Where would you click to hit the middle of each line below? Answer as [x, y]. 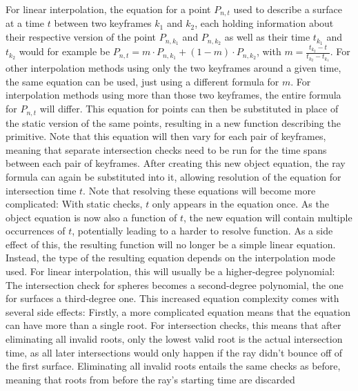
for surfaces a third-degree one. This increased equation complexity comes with [172, 298]
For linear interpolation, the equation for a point [108, 9]
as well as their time [267, 37]
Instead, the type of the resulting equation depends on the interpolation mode [170, 258]
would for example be [64, 51]
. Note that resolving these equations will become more [199, 190]
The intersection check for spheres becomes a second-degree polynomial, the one [175, 284]
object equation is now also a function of [91, 217]
